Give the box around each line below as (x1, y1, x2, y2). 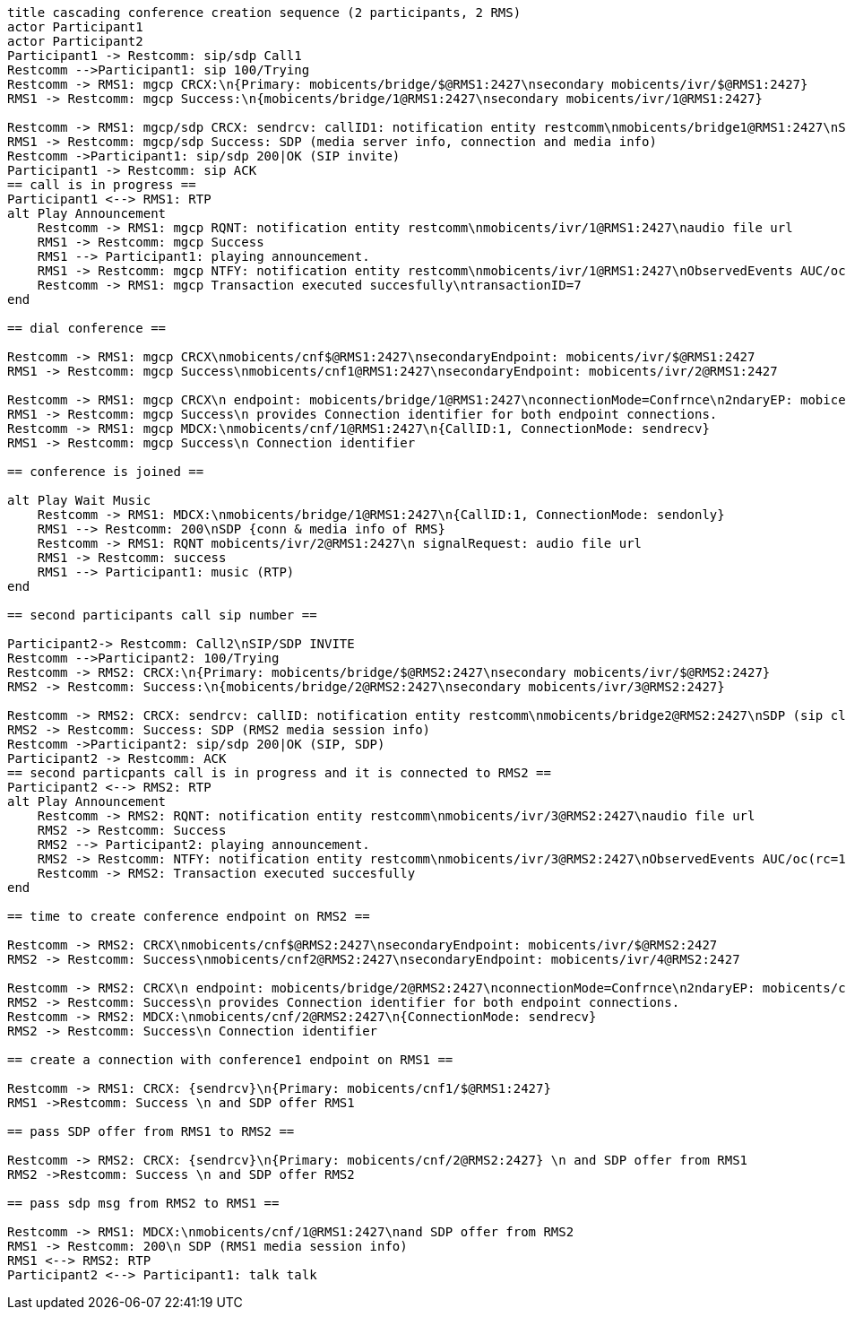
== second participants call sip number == (7, 608, 317, 622)
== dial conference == (7, 321, 167, 335)
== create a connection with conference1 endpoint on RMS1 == (7, 1053, 453, 1067)
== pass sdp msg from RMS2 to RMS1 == (7, 1196, 280, 1210)
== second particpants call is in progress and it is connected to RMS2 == (7, 766, 551, 780)
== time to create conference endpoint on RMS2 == (7, 909, 370, 923)
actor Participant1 (7, 20, 143, 34)
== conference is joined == (7, 464, 204, 479)
